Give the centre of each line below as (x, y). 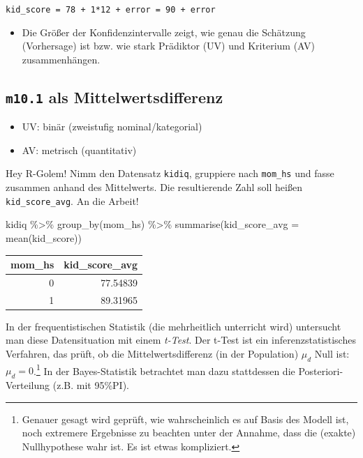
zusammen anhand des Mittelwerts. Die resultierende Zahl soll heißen (154, 187)
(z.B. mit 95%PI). (91, 385)
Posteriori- (321, 371)
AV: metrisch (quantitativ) (79, 150)
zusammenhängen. (61, 59)
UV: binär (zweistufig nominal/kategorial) (112, 127)
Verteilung (28, 385)
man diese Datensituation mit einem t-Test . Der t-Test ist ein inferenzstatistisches (181, 340)
